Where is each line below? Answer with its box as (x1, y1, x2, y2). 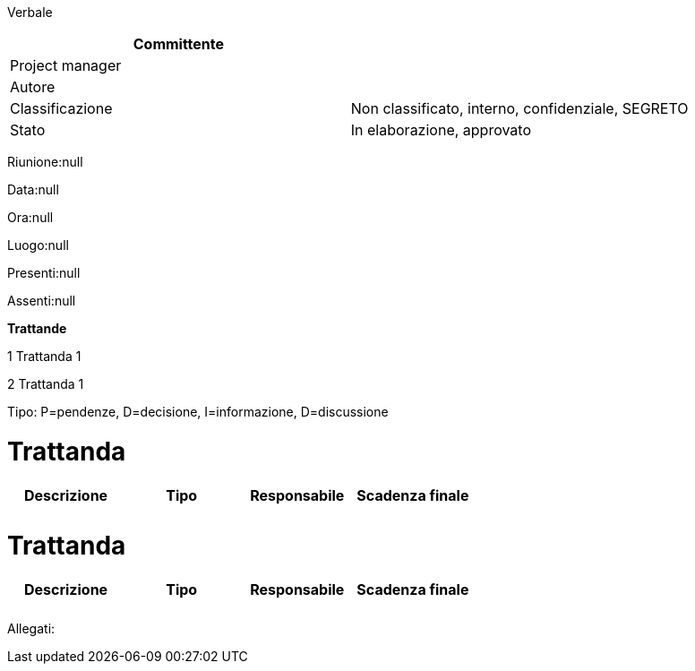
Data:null (7, 182, 59, 197)
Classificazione (10, 99, 113, 117)
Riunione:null (7, 154, 83, 169)
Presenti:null (7, 265, 81, 280)
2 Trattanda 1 (7, 376, 84, 391)
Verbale (7, 4, 53, 20)
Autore (10, 78, 56, 96)
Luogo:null (7, 237, 69, 253)
